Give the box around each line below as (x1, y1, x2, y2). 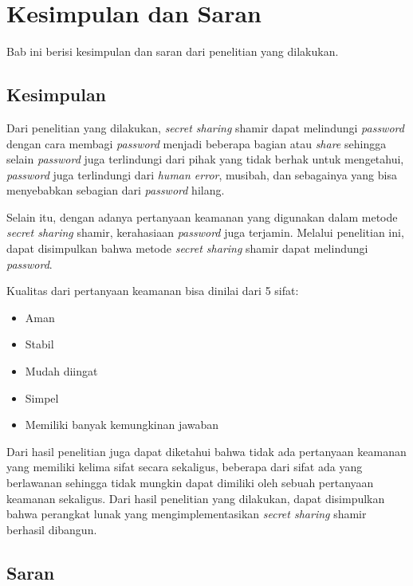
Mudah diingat (25, 363, 98, 380)
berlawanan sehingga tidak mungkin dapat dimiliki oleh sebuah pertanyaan (6, 474, 374, 491)
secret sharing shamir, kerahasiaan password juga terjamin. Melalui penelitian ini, (6, 224, 404, 241)
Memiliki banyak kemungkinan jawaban (25, 416, 219, 433)
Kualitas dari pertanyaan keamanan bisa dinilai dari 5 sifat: (6, 282, 299, 299)
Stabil (25, 336, 54, 352)
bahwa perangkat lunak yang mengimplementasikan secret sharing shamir (6, 505, 367, 522)
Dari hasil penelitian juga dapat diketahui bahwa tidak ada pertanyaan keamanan (6, 442, 407, 459)
